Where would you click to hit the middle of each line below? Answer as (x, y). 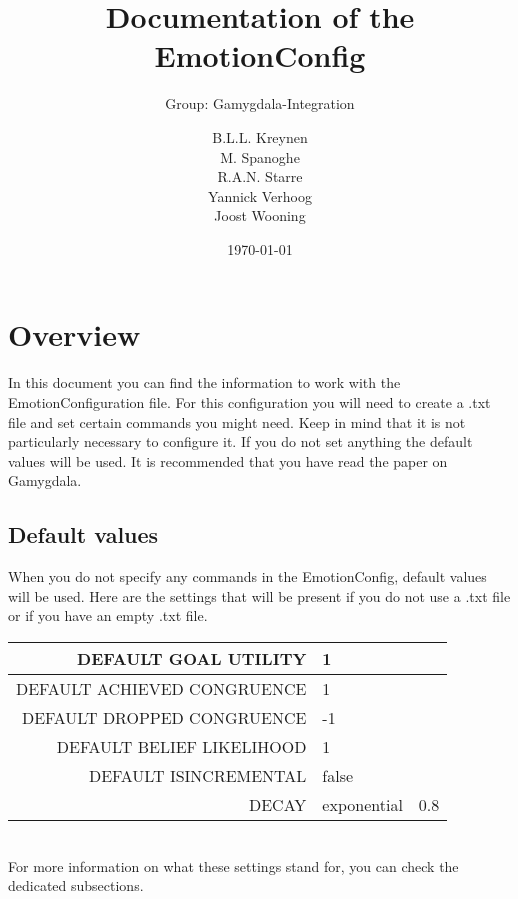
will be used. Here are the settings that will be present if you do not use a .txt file (259, 595)
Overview (74, 334)
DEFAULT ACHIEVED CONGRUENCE (161, 688)
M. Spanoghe (260, 156)
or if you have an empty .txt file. (108, 615)
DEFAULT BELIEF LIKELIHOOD (181, 746)
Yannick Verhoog (260, 195)
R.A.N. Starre (260, 176)
